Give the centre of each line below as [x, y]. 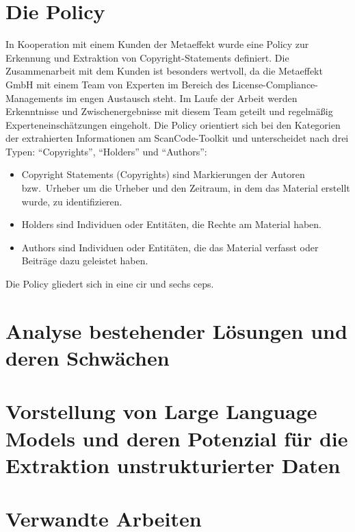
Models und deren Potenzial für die [177, 438]
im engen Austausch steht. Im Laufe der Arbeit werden [182, 98]
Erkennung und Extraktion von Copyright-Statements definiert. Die [147, 57]
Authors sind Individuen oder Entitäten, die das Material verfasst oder [170, 247]
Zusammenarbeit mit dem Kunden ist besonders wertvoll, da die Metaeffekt [164, 71]
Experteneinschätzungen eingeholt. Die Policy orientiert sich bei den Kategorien [173, 124]
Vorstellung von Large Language [161, 411]
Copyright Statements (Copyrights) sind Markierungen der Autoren [163, 174]
